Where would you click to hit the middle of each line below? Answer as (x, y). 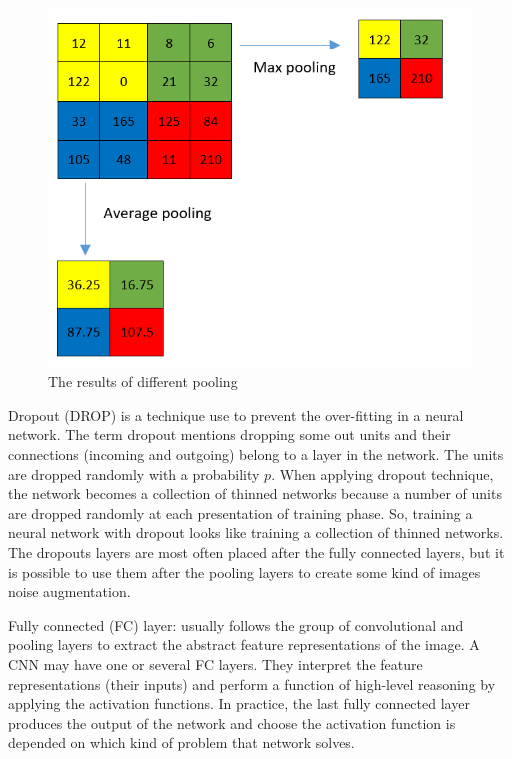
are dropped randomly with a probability (134, 473)
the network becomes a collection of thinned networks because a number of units (255, 493)
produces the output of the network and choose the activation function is (232, 722)
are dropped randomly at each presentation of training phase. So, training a (240, 512)
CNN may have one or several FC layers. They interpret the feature (215, 664)
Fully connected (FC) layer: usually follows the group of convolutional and (236, 624)
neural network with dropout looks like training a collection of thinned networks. (256, 532)
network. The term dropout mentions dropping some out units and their (229, 434)
